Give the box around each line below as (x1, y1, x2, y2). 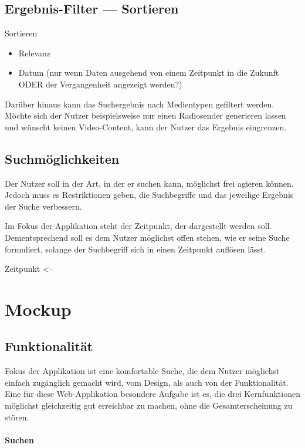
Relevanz (18, 46, 51, 59)
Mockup (5, 297, 72, 321)
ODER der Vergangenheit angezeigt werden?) (18, 78, 182, 90)
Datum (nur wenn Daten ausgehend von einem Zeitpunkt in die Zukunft (18, 66, 279, 79)
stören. (5, 410, 29, 423)
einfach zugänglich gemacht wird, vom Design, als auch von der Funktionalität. (5, 376, 289, 388)
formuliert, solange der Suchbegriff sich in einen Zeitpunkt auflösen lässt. (5, 242, 266, 255)
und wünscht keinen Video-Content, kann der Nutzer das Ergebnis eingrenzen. (5, 120, 287, 133)
